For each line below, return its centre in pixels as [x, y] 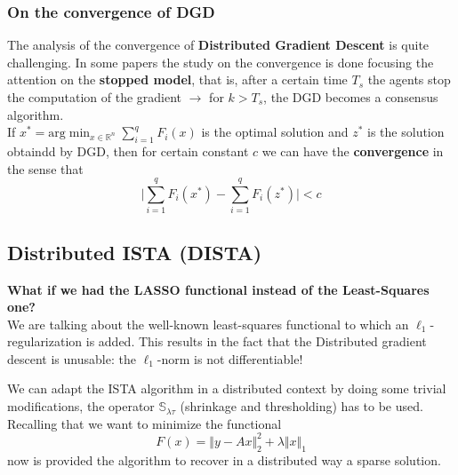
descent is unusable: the [72, 358]
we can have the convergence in [353, 150]
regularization [45, 341]
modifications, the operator [81, 406]
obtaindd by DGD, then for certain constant [128, 150]
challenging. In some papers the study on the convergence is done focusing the [221, 62]
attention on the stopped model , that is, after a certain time [177, 79]
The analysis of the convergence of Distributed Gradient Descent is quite [218, 45]
